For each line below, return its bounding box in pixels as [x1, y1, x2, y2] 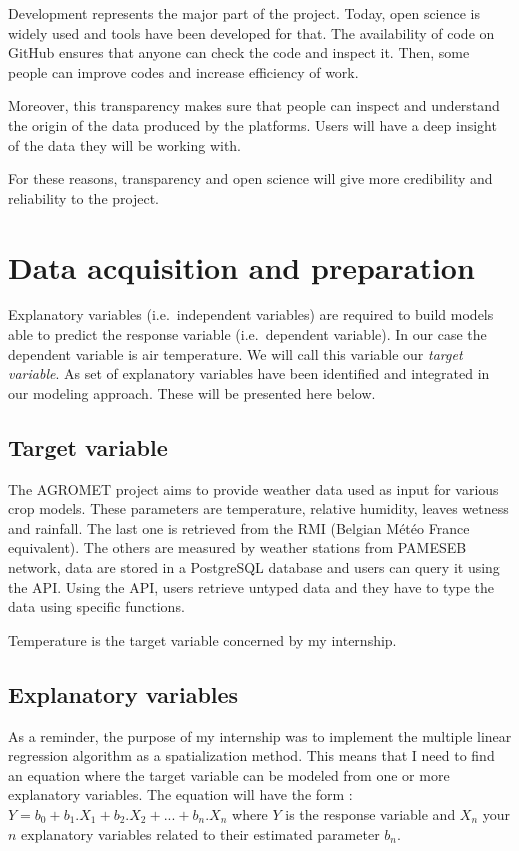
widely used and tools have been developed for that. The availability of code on [8, 22, 495, 43]
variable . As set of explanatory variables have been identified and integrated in [8, 363, 490, 384]
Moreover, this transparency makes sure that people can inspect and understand [8, 95, 500, 116]
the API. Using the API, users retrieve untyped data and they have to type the [8, 576, 495, 597]
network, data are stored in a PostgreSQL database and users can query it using [8, 557, 500, 578]
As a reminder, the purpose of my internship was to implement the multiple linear [8, 725, 512, 746]
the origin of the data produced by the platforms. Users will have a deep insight [8, 114, 497, 135]
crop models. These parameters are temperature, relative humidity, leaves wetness [8, 498, 509, 519]
